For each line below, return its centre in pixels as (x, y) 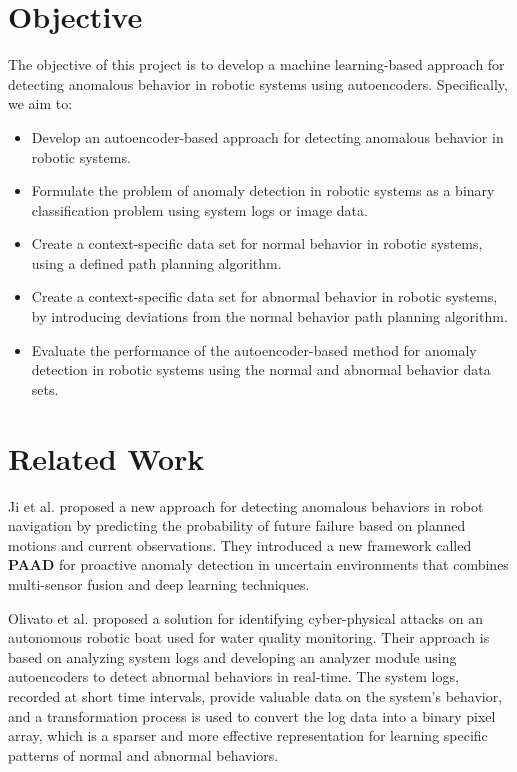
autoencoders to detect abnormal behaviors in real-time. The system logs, (233, 676)
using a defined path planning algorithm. (156, 262)
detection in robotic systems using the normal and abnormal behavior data (261, 369)
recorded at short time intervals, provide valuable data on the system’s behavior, (255, 695)
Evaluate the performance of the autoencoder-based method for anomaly (254, 349)
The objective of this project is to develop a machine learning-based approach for (256, 64)
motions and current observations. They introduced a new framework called (240, 544)
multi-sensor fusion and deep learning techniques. (159, 583)
